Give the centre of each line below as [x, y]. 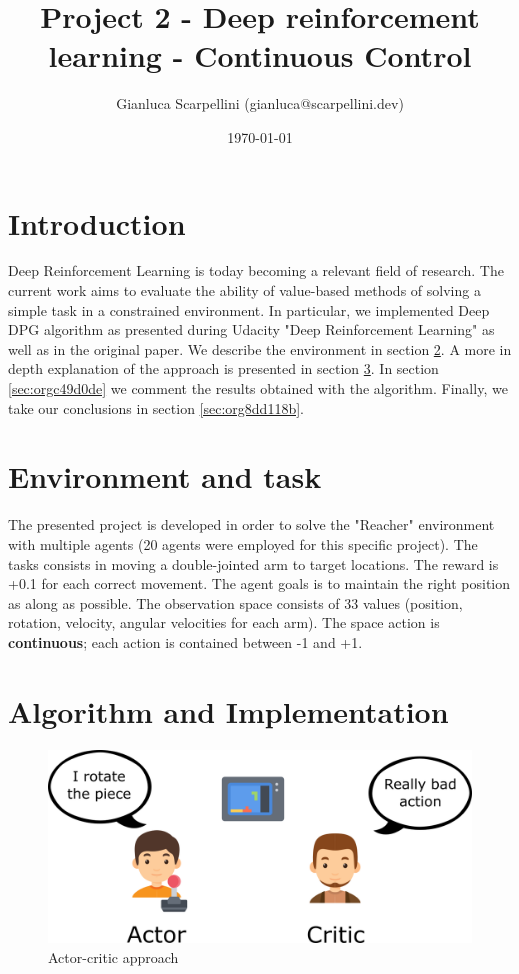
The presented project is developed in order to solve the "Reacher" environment [251, 524]
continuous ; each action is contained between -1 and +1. [185, 641]
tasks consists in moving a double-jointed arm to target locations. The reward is [253, 563]
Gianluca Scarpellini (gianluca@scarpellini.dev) [260, 103]
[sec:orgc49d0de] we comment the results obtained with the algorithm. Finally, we [258, 388]
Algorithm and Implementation [228, 710]
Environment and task [165, 476]
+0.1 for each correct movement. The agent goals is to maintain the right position [259, 583]
